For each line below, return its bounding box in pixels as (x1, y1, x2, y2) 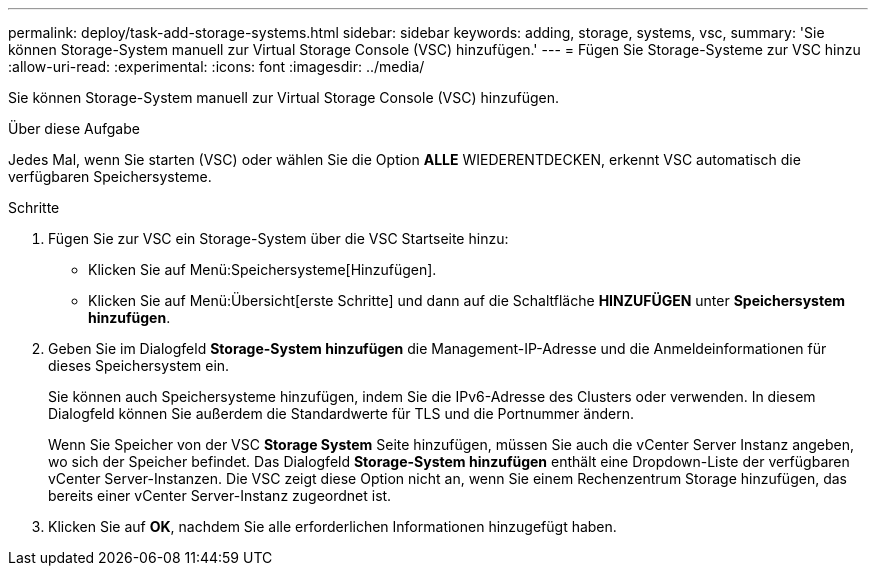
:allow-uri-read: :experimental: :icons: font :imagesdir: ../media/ (8, 58, 425, 75)
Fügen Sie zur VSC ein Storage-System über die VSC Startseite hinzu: (48, 230, 509, 247)
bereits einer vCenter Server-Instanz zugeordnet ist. (48, 487, 392, 504)
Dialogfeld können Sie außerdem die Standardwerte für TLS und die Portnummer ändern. (48, 405, 634, 422)
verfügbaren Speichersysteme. (8, 168, 212, 185)
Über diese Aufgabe (8, 120, 140, 137)
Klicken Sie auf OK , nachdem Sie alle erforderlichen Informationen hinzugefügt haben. (48, 518, 617, 535)
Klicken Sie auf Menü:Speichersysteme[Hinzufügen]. (88, 261, 437, 278)
